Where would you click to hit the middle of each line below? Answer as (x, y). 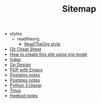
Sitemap (79, 9)
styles (16, 34)
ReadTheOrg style (42, 44)
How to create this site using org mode (48, 54)
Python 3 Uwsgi (26, 86)
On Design (20, 65)
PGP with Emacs (26, 70)
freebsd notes (24, 96)
